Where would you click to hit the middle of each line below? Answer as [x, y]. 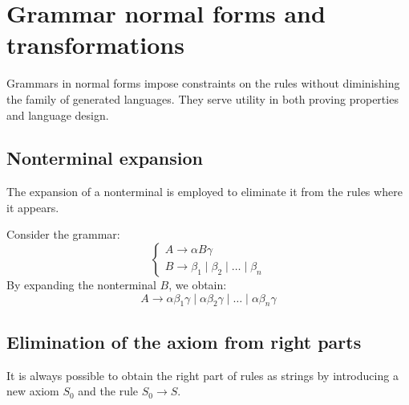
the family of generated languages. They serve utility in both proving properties [202, 98]
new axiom [33, 391]
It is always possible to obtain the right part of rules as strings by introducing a [202, 375]
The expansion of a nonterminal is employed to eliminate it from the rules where [204, 192]
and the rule [108, 391]
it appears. [33, 207]
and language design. [58, 115]
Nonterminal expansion [105, 158]
